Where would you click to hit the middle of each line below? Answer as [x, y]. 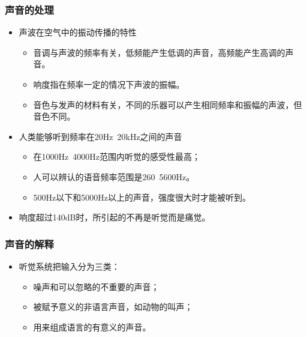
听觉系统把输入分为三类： [69, 266]
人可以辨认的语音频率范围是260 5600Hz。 [114, 176]
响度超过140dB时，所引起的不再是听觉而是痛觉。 [115, 217]
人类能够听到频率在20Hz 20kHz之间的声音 [100, 136]
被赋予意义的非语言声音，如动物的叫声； [113, 307]
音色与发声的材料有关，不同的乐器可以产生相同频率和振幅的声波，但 [168, 104]
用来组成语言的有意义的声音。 [92, 326]
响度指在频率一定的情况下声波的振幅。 [109, 84]
